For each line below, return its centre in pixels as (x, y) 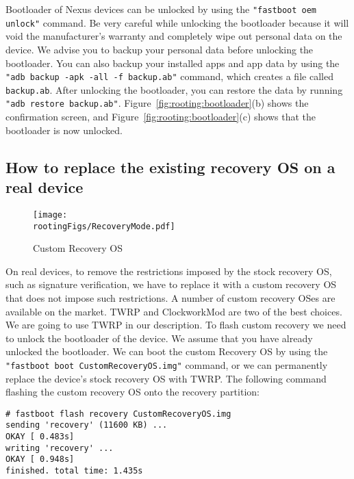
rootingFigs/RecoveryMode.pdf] (104, 226)
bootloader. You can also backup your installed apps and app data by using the (173, 63)
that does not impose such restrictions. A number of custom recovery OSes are (170, 297)
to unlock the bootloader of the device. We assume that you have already (159, 338)
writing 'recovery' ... (60, 448)
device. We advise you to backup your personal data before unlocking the (160, 49)
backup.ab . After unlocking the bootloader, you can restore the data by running (174, 89)
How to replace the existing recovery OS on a (170, 167)
